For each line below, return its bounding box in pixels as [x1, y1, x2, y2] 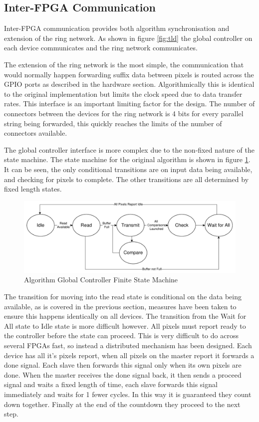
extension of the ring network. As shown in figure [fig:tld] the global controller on [4, 32, 253, 43]
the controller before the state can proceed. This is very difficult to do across [4, 330, 239, 341]
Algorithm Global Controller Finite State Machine [24, 274, 178, 285]
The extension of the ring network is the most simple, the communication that [4, 59, 244, 69]
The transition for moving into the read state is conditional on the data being [4, 291, 242, 301]
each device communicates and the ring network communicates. [4, 42, 198, 53]
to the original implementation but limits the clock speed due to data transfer [4, 88, 243, 99]
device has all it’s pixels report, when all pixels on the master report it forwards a [4, 350, 255, 360]
